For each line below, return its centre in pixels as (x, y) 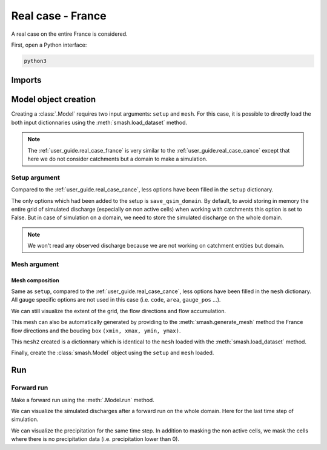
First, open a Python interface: (49, 45)
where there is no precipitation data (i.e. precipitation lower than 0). (95, 439)
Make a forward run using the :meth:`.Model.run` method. (83, 400)
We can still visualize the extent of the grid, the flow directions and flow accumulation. (119, 311)
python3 (35, 61)
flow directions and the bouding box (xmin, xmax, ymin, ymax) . (96, 331)
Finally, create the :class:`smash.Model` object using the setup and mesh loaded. (113, 353)
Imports (26, 80)
